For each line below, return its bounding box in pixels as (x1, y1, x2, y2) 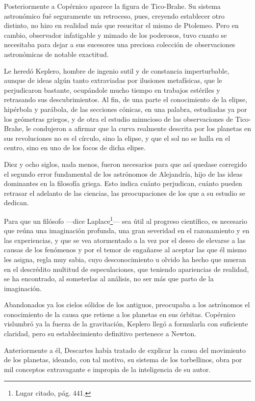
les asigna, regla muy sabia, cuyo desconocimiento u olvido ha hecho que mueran (4, 254, 246, 264)
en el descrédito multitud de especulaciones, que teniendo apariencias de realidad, (4, 264, 249, 274)
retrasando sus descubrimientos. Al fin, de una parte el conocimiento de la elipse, (4, 94, 248, 105)
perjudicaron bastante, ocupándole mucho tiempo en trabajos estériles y (4, 84, 220, 95)
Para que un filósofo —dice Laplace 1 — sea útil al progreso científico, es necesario (4, 214, 247, 226)
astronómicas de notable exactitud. (4, 49, 109, 59)
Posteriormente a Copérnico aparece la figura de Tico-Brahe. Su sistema (4, 1, 221, 11)
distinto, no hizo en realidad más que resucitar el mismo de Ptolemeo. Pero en (4, 20, 239, 30)
